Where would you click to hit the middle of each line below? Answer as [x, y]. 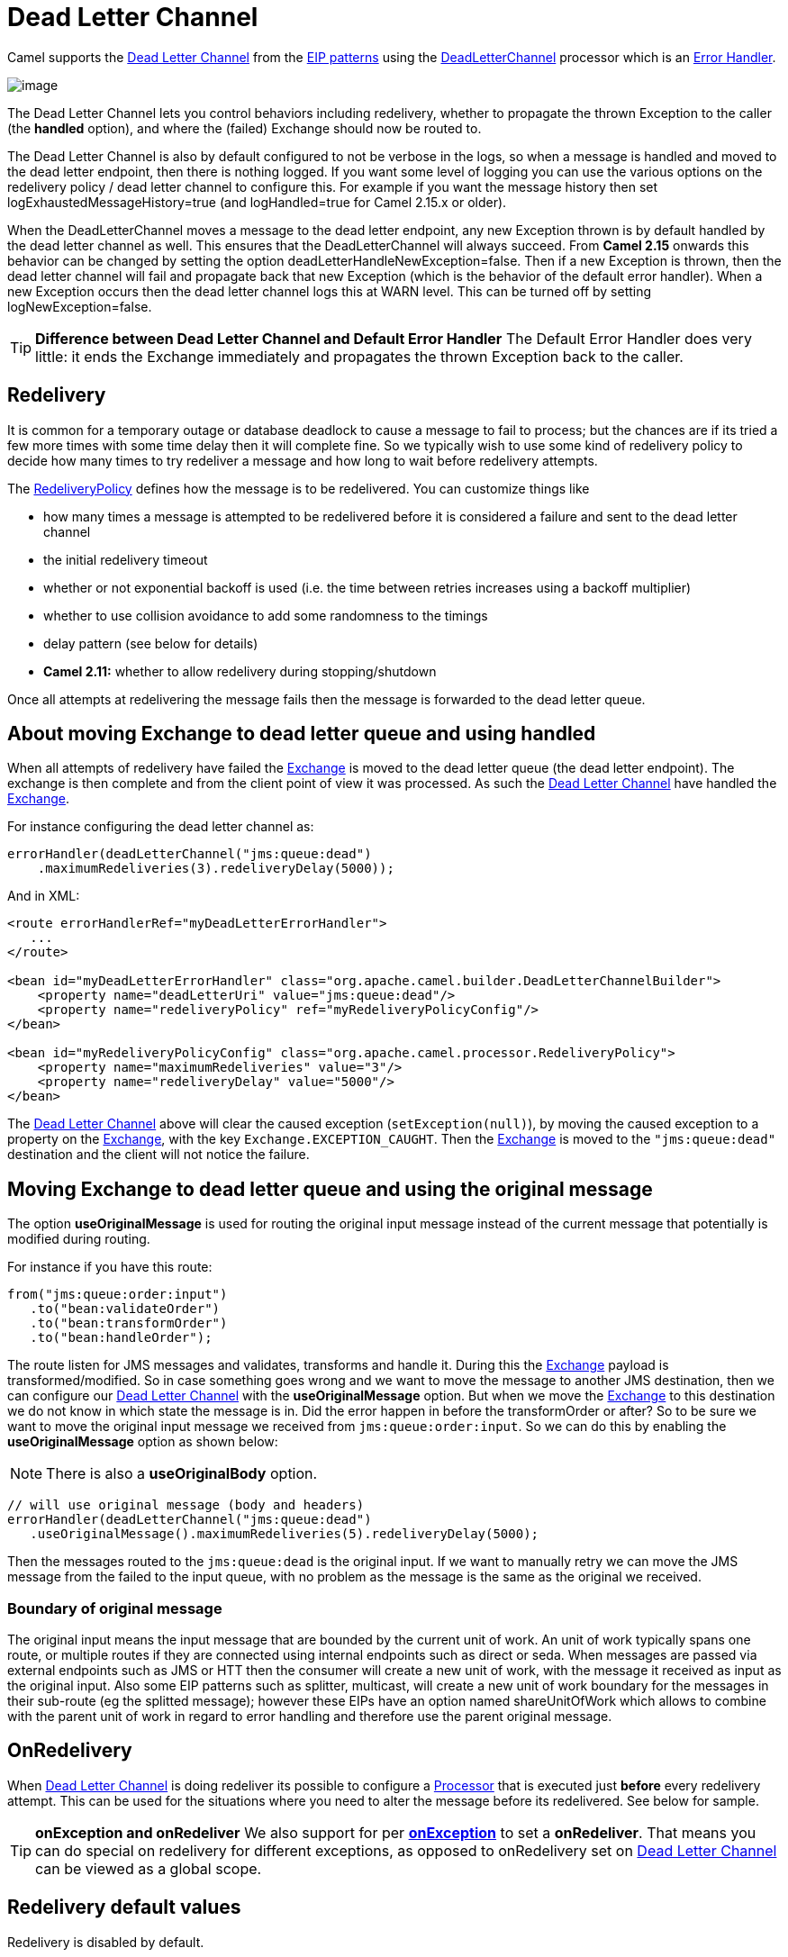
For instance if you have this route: [110, 1267]
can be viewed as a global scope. [149, 1868]
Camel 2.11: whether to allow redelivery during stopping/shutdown [240, 671]
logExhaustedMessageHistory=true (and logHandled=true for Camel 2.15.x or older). [257, 202]
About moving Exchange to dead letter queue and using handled [302, 734]
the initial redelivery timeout [126, 559]
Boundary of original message [115, 1608]
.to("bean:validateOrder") [125, 1309]
